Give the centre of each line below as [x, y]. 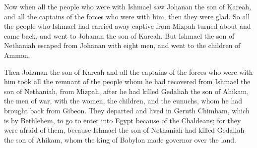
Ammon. [17, 55]
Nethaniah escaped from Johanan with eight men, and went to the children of [122, 45]
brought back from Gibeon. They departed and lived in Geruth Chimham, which [127, 110]
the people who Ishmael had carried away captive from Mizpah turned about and [128, 26]
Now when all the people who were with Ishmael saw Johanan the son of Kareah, [128, 6]
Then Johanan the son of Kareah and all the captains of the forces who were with [128, 72]
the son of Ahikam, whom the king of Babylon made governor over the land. [120, 139]
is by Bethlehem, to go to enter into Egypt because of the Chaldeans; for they [123, 120]
